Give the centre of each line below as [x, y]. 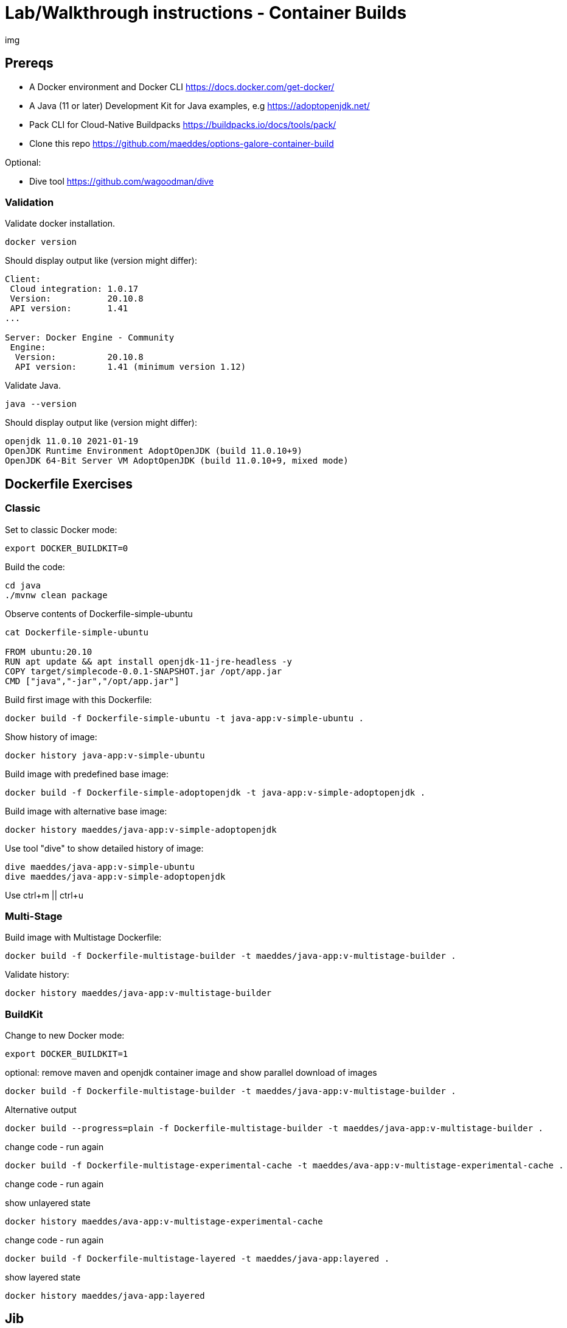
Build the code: [35, 567]
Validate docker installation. [60, 224]
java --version [41, 404]
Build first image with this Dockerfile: [78, 699]
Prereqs [29, 63]
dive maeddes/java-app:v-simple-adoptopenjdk [115, 876]
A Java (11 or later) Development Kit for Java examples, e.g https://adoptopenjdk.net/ [200, 105]
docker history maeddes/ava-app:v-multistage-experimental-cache [164, 1222]
